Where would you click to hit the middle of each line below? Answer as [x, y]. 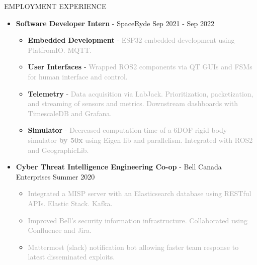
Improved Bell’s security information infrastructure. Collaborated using [138, 220]
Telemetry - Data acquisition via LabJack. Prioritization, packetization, [141, 93]
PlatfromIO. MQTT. [60, 50]
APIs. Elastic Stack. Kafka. [70, 203]
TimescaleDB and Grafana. [70, 113]
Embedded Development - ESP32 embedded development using [131, 40]
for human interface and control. [78, 76]
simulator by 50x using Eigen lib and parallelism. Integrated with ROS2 [140, 140]
